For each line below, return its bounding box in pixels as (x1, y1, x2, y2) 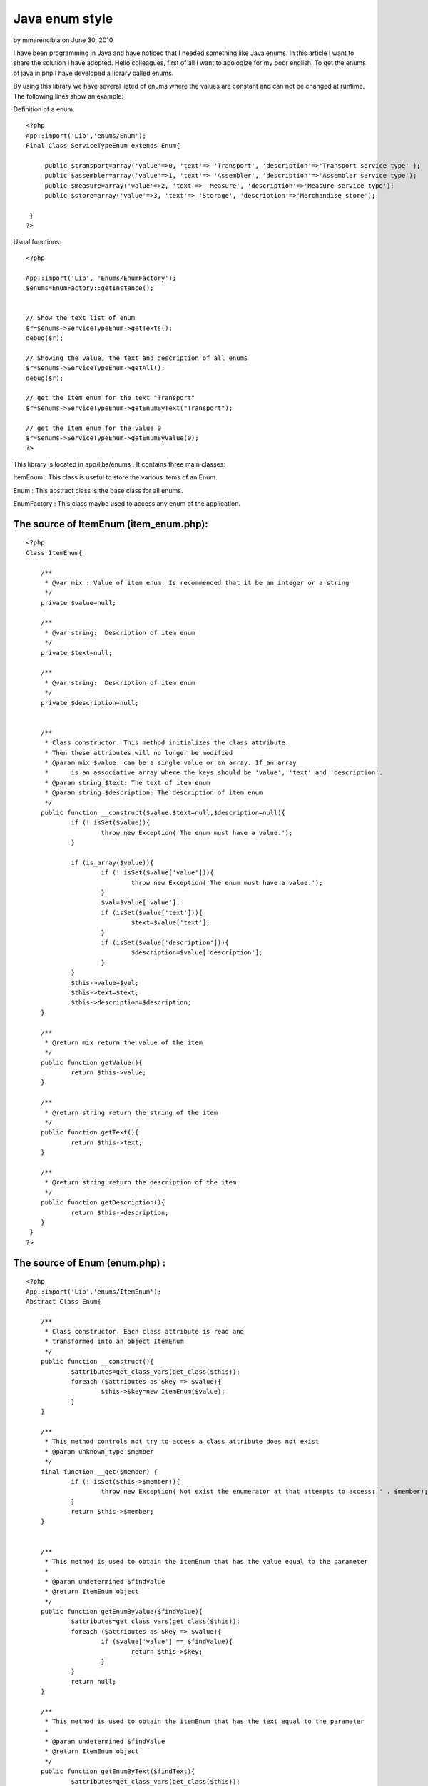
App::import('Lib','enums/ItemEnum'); (26, 1287, 162, 1296)
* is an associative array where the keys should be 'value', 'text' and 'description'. (44, 769, 383, 777)
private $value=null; (40, 599, 117, 607)
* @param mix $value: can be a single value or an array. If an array (44, 758, 297, 767)
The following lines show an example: (13, 91, 124, 100)
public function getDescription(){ (40, 1199, 165, 1207)
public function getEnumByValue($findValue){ (40, 1607, 203, 1615)
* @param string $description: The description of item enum (44, 789, 263, 797)
